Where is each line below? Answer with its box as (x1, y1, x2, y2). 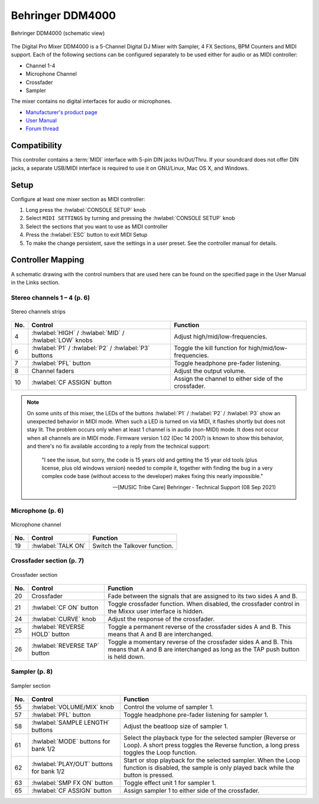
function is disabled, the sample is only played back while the (123, 764, 295, 772)
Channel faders (31, 367, 74, 375)
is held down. (108, 653, 145, 661)
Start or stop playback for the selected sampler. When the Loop (123, 756, 301, 764)
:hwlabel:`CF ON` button (31, 603, 99, 612)
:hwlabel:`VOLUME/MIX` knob (31, 703, 115, 711)
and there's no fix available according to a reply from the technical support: (27, 443, 210, 450)
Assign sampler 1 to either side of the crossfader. (123, 787, 260, 795)
